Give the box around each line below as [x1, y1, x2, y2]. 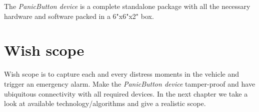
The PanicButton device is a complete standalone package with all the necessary [4, 1, 250, 11]
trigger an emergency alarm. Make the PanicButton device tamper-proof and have [4, 78, 255, 89]
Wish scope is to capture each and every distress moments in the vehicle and [4, 69, 239, 79]
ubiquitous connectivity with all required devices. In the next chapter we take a [4, 88, 248, 99]
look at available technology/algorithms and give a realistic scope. [4, 98, 206, 109]
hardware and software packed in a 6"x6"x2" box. [4, 10, 154, 21]
